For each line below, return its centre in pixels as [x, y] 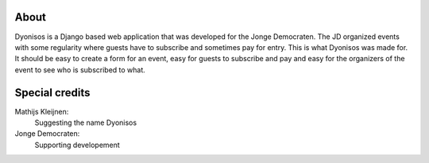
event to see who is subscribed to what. [80, 70]
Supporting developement [77, 145]
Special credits [52, 93]
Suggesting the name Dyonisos [86, 122]
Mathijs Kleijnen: [42, 111]
